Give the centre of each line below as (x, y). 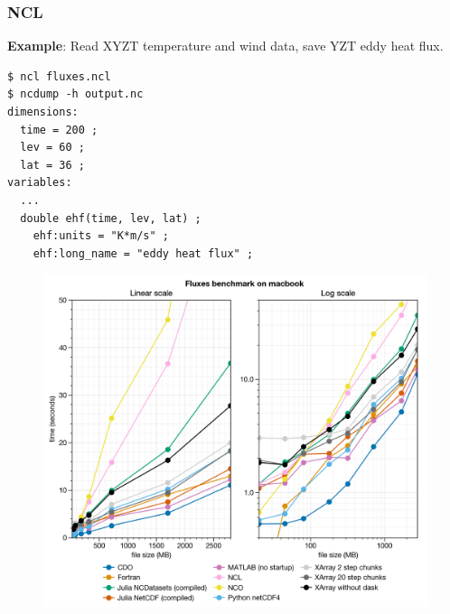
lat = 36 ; (52, 165)
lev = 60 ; (52, 148)
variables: (40, 183)
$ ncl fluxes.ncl (59, 76)
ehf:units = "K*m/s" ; (101, 236)
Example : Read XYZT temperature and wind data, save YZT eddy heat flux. (225, 46)
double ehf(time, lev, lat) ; (111, 218)
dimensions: (43, 112)
